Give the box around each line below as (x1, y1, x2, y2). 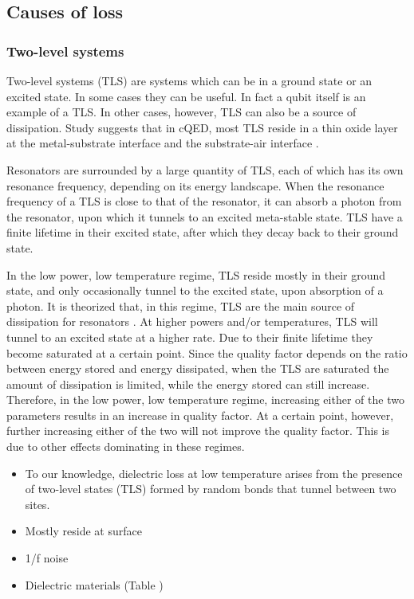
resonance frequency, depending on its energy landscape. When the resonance (6, 177, 384, 194)
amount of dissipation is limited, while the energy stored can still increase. (6, 375, 370, 392)
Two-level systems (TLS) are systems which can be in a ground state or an (6, 72, 373, 88)
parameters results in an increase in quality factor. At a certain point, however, (6, 406, 394, 423)
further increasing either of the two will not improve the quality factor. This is (6, 422, 389, 439)
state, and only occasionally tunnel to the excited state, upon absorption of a (6, 282, 384, 299)
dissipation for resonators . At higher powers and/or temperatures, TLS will (6, 313, 378, 330)
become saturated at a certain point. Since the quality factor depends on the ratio (6, 344, 408, 361)
